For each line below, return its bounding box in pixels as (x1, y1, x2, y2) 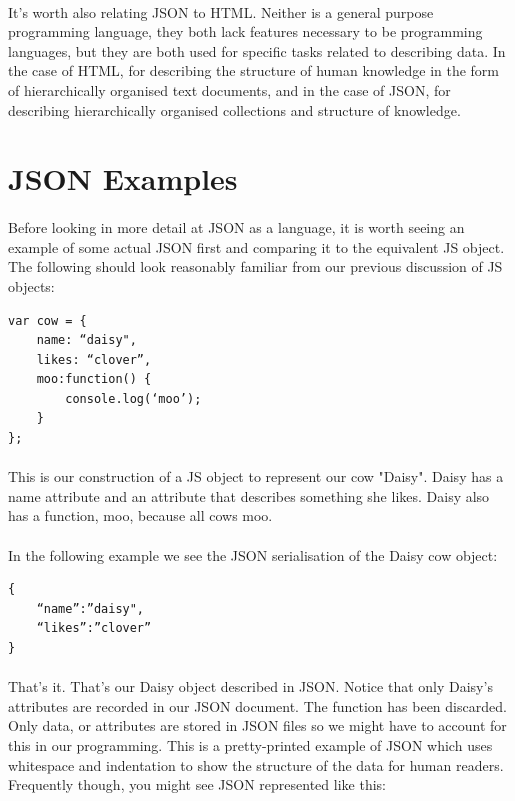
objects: (8, 275, 55, 296)
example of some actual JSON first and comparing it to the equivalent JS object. (8, 236, 505, 257)
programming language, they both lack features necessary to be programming (8, 21, 483, 42)
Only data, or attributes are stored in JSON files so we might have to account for (8, 715, 507, 736)
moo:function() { (36, 372, 152, 387)
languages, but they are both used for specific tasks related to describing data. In (8, 40, 506, 61)
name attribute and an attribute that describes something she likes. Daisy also (8, 485, 490, 506)
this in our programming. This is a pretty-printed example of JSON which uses (8, 734, 493, 755)
